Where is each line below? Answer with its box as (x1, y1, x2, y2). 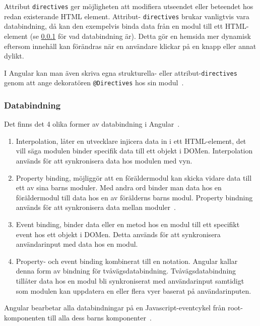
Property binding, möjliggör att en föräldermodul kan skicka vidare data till (16, 172, 252, 183)
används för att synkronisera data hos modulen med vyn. (16, 155, 192, 166)
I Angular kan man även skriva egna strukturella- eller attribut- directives (4, 67, 237, 78)
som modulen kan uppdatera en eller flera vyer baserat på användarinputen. (16, 285, 251, 296)
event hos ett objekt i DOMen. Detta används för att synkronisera (16, 229, 221, 239)
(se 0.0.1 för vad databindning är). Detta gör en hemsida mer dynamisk (30, 30, 251, 41)
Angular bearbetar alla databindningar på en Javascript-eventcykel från (4, 302, 226, 313)
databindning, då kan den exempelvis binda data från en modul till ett (4, 21, 223, 31)
